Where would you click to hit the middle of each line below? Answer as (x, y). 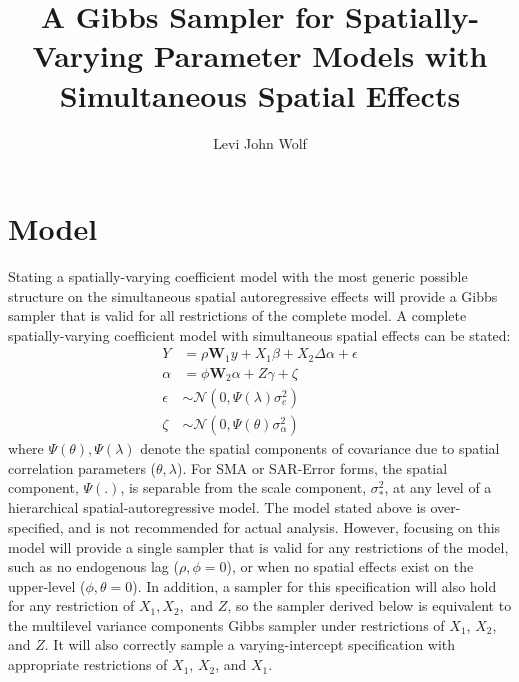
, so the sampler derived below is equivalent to (369, 605)
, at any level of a (438, 487)
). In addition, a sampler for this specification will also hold (314, 585)
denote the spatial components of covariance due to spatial (320, 447)
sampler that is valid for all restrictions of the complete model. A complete (237, 315)
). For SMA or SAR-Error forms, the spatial (312, 467)
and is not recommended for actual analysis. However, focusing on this (284, 526)
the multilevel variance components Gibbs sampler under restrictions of (226, 624)
